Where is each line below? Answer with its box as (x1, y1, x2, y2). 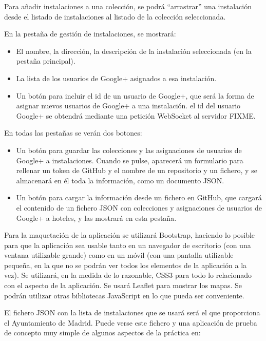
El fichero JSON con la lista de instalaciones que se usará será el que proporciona (4, 307, 260, 318)
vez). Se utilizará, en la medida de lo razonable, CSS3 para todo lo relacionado (4, 270, 252, 280)
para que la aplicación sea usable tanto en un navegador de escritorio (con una (4, 239, 251, 250)
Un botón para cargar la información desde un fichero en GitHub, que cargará (16, 192, 262, 203)
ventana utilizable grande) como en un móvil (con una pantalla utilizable (4, 250, 234, 260)
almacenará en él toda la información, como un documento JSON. (16, 175, 224, 185)
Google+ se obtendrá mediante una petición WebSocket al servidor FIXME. (16, 110, 256, 121)
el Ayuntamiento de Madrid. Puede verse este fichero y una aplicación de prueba (4, 317, 257, 328)
